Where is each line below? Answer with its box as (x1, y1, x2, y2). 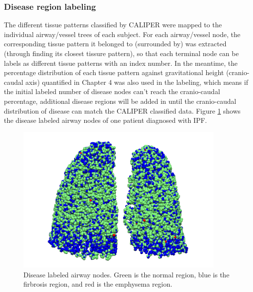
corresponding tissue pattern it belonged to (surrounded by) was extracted (4, 39, 227, 49)
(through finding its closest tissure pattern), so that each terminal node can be (4, 48, 239, 58)
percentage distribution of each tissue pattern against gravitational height (4, 67, 224, 78)
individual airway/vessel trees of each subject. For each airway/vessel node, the (4, 29, 240, 39)
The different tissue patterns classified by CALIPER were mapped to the (4, 19, 222, 30)
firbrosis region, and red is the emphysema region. (23, 279, 173, 289)
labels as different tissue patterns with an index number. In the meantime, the (4, 58, 238, 68)
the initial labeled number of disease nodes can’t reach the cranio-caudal (4, 86, 220, 97)
